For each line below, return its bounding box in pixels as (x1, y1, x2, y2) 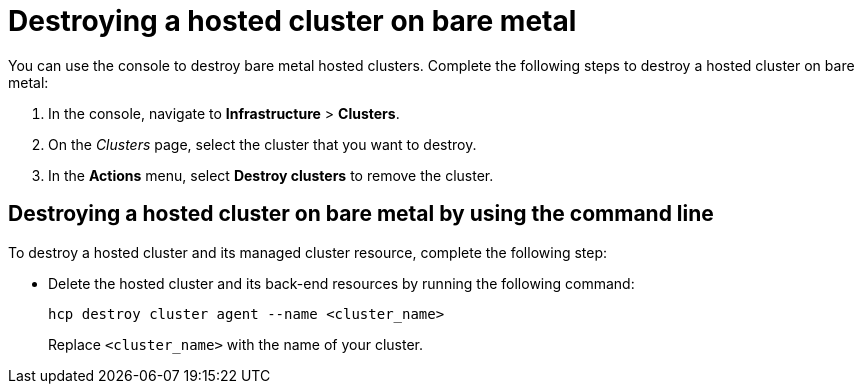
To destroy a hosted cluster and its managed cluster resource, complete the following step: (8, 243, 608, 261)
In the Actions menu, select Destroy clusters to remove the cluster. (48, 166, 494, 184)
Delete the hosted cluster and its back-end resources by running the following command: (48, 274, 635, 292)
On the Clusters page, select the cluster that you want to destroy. (48, 135, 477, 153)
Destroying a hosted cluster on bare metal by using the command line (8, 201, 714, 227)
